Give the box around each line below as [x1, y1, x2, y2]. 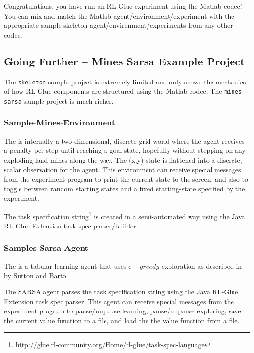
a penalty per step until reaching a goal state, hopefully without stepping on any [4, 145, 246, 155]
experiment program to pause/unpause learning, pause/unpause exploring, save [4, 306, 241, 316]
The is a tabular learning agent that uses [4, 260, 127, 270]
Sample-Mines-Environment [4, 116, 116, 128]
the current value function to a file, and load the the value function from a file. [4, 315, 240, 325]
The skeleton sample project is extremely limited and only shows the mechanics [4, 76, 246, 86]
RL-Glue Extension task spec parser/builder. [4, 221, 138, 231]
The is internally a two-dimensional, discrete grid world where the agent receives [4, 135, 245, 145]
